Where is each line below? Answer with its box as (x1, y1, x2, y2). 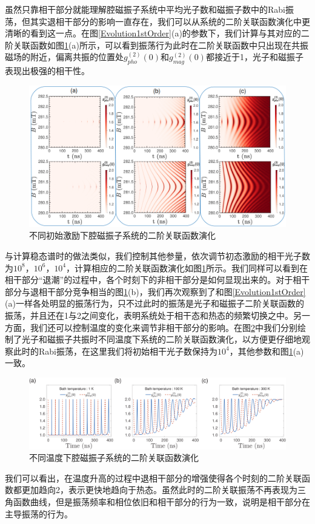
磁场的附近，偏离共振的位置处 (5, 50, 124, 63)
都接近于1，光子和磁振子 (205, 50, 303, 63)
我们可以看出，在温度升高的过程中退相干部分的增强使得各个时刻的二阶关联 (5, 471, 302, 484)
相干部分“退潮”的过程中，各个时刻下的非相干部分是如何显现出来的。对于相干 (5, 273, 310, 286)
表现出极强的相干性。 (5, 64, 90, 77)
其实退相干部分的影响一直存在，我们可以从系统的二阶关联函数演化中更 (30, 15, 310, 27)
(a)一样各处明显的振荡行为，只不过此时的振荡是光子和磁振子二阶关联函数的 (5, 297, 304, 310)
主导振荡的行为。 (5, 507, 73, 520)
